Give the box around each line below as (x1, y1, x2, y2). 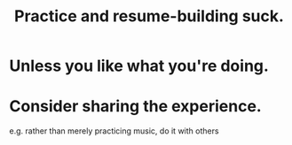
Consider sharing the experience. (9, 96, 262, 117)
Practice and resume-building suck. (14, 6, 284, 27)
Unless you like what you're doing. (9, 56, 269, 76)
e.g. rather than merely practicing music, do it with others (9, 126, 219, 136)
